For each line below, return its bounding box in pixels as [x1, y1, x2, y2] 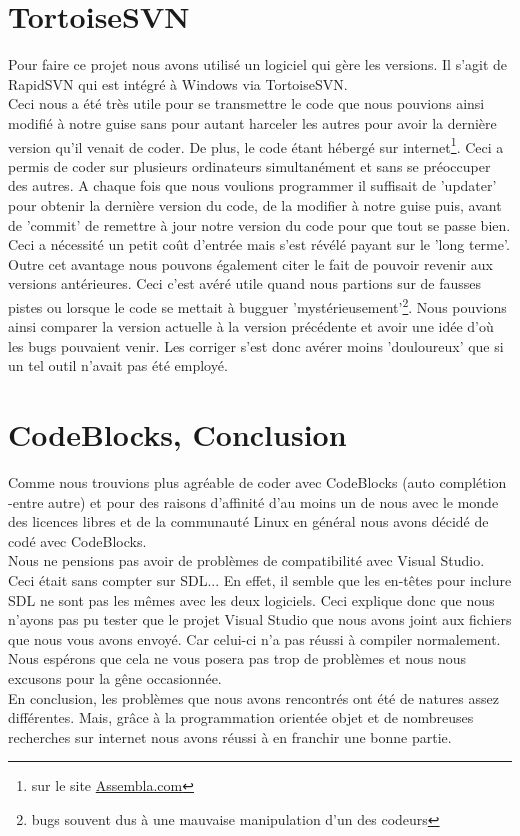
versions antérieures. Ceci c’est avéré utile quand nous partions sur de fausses [8, 273, 482, 294]
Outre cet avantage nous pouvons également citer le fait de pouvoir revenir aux [8, 253, 493, 274]
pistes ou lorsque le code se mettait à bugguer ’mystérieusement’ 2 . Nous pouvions [8, 293, 507, 317]
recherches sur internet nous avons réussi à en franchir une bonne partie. [8, 726, 452, 747]
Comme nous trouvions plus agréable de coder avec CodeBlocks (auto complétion [8, 472, 507, 493]
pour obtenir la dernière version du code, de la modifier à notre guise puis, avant [8, 194, 502, 215]
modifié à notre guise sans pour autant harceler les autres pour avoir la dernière [8, 112, 497, 133]
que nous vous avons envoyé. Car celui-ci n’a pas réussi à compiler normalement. [8, 628, 501, 649]
